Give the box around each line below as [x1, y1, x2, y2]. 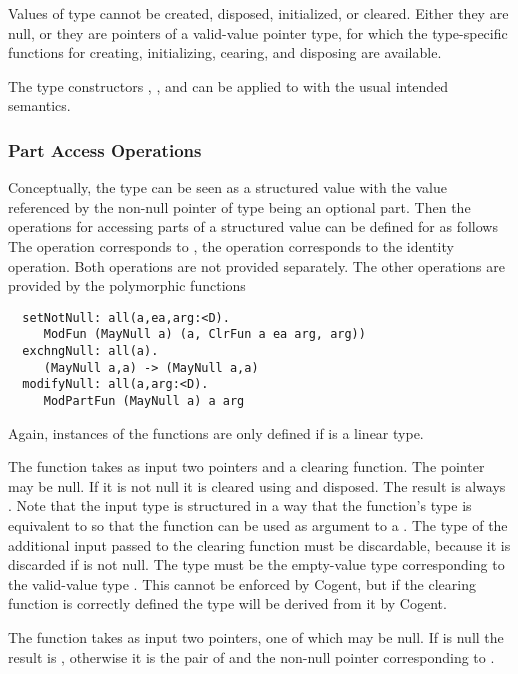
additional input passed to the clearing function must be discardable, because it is [8, 534, 511, 555]
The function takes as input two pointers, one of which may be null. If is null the [8, 627, 504, 648]
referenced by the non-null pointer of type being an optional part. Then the [8, 196, 471, 217]
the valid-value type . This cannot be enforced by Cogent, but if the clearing [8, 573, 476, 594]
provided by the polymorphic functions [8, 275, 246, 296]
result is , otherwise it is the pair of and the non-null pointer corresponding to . [8, 646, 495, 667]
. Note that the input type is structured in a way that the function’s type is [8, 495, 472, 516]
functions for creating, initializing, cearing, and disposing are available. [8, 42, 442, 63]
